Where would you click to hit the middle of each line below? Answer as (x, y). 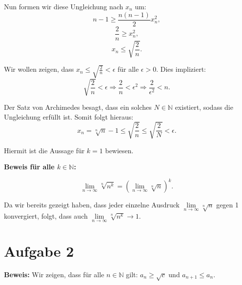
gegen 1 (228, 205)
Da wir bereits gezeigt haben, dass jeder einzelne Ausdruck (92, 205)
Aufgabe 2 (39, 251)
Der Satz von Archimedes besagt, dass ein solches (78, 107)
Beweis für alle (29, 167)
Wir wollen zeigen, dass (39, 69)
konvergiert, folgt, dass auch (46, 216)
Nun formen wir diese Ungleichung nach (64, 6)
